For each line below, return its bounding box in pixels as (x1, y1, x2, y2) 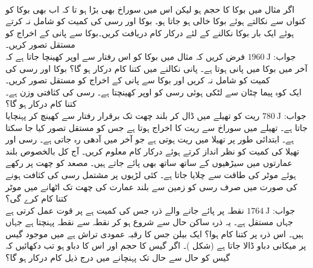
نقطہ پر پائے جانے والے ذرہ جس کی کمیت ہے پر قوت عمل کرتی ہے (5, 203, 244, 216)
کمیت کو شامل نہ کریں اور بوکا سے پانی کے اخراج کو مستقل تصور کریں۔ (5, 74, 270, 86)
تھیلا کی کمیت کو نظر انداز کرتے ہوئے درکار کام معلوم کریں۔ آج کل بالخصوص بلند (5, 144, 300, 157)
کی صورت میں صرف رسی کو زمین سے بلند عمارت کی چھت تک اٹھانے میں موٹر (5, 180, 297, 193)
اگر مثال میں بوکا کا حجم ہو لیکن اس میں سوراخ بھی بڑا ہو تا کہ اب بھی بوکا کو (5, 2, 295, 15)
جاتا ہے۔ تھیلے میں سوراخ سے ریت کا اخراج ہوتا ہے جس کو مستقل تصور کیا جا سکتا (5, 121, 308, 133)
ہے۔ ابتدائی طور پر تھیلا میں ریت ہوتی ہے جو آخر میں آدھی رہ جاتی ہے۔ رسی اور (5, 133, 294, 145)
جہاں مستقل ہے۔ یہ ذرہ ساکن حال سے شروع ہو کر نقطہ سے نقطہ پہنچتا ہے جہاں (5, 215, 293, 228)
